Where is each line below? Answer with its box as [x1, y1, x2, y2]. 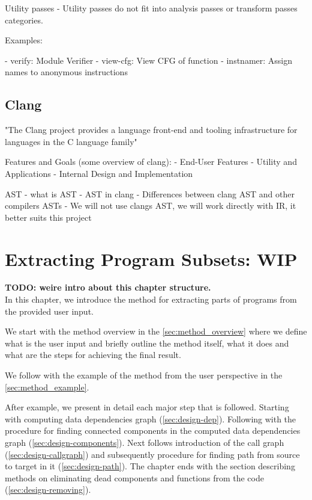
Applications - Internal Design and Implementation [5, 167, 193, 179]
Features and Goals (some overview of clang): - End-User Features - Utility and [5, 155, 297, 168]
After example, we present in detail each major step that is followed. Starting [5, 401, 289, 413]
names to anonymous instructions [5, 66, 128, 78]
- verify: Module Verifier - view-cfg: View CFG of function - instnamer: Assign [5, 54, 293, 66]
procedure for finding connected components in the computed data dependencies [5, 424, 301, 437]
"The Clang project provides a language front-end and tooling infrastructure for [5, 123, 298, 136]
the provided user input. [5, 304, 94, 317]
